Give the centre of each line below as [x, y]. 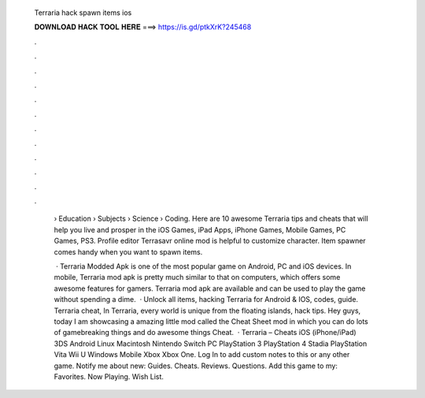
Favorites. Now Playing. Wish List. [109, 376]
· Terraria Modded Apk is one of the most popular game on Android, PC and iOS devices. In [203, 266]
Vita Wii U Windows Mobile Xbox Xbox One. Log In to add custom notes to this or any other [202, 355]
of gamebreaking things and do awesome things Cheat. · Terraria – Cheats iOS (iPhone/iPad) [205, 333]
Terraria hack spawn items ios [83, 13]
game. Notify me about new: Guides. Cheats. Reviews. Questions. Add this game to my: [196, 366]
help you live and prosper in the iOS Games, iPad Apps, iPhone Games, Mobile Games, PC [200, 229]
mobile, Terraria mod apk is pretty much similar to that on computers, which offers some [197, 277]
